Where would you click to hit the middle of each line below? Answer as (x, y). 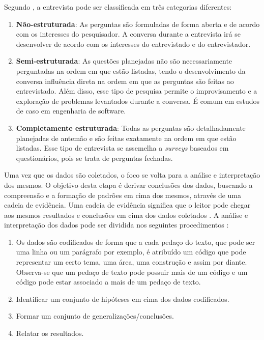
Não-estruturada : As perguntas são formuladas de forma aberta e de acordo (138, 24)
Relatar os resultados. (50, 333)
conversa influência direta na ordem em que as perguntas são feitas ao (125, 81)
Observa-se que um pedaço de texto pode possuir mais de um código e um (132, 272)
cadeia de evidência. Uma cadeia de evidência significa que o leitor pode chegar (127, 205)
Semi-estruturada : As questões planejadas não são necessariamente (124, 61)
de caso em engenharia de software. (71, 111)
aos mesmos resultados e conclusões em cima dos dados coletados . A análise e (126, 215)
